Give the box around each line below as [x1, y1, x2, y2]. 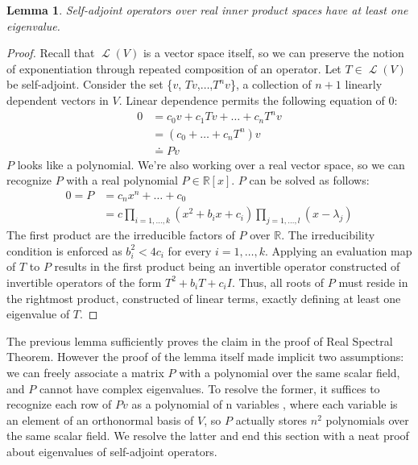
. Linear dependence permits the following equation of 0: [118, 91, 398, 108]
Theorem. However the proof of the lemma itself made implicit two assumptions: [6, 348, 404, 365]
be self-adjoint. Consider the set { [6, 76, 173, 93]
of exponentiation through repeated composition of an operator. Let [6, 60, 341, 77]
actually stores [235, 411, 308, 428]
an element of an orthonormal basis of [6, 411, 194, 428]
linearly [345, 76, 383, 93]
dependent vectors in [6, 91, 109, 108]
